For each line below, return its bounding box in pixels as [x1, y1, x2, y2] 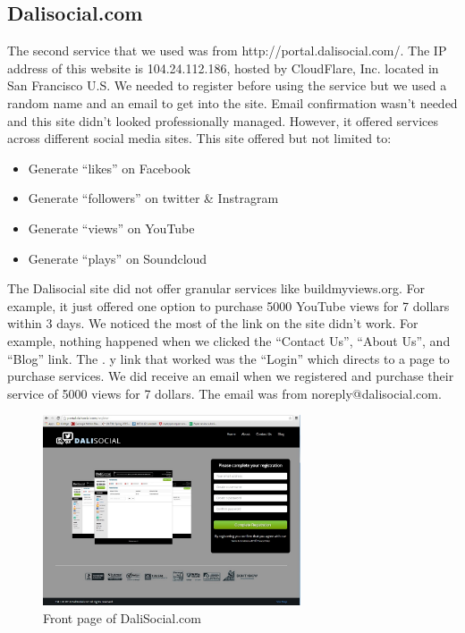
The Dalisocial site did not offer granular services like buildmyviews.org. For [7, 279, 425, 298]
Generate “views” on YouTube [28, 218, 195, 237]
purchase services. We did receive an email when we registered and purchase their [7, 367, 454, 385]
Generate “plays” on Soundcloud [28, 249, 207, 267]
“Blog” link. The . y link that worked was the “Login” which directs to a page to [7, 349, 450, 367]
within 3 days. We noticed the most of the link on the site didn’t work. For [7, 314, 418, 333]
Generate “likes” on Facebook [28, 158, 191, 177]
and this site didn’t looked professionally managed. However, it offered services [7, 111, 439, 130]
